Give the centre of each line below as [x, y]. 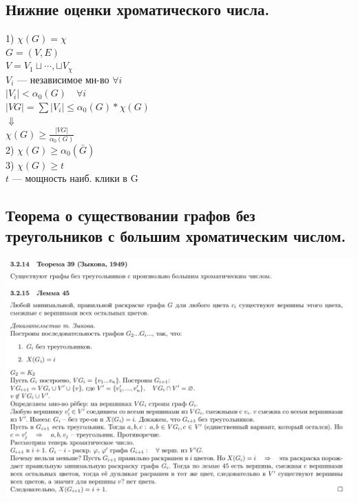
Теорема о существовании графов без [130, 215]
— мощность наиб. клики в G [75, 178]
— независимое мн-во [63, 79]
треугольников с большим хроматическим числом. [176, 235]
